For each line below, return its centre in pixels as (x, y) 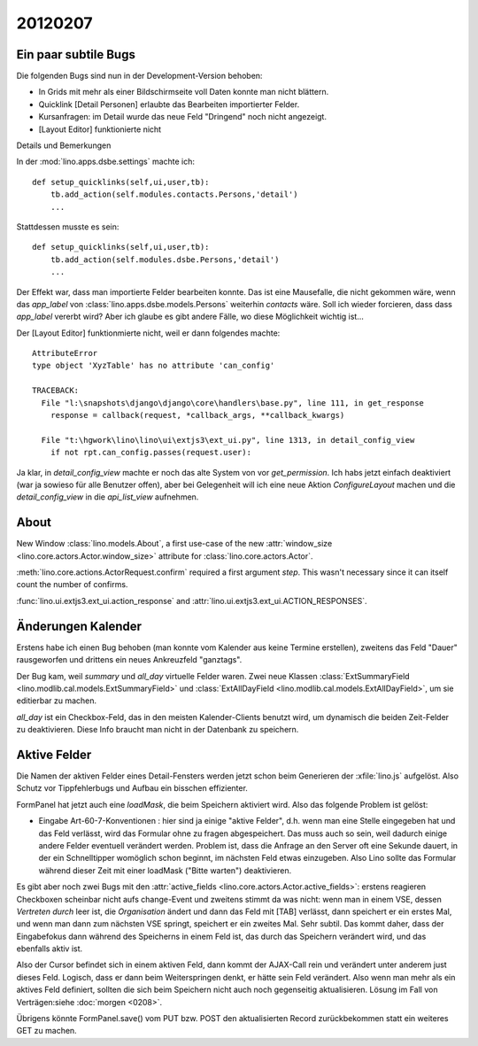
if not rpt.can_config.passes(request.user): (151, 453)
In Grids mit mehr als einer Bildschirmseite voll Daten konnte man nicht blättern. (184, 92)
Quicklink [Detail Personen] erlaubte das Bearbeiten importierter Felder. (169, 104)
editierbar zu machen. (57, 701)
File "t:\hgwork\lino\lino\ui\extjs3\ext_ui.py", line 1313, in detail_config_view (228, 440)
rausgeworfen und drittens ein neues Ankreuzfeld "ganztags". (129, 660)
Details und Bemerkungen (64, 145)
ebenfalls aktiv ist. (50, 949)
